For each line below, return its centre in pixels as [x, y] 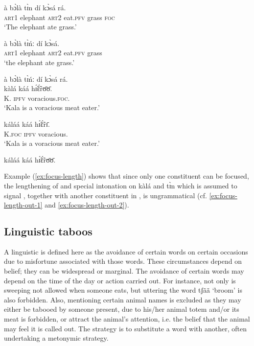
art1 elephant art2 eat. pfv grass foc [59, 17]
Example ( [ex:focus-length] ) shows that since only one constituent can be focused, [127, 176]
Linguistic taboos [48, 231]
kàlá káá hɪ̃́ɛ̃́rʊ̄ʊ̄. [28, 88]
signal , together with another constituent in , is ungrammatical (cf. [105, 195]
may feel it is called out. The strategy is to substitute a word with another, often [125, 328]
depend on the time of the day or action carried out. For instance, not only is [120, 280]
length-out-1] [23, 205]
